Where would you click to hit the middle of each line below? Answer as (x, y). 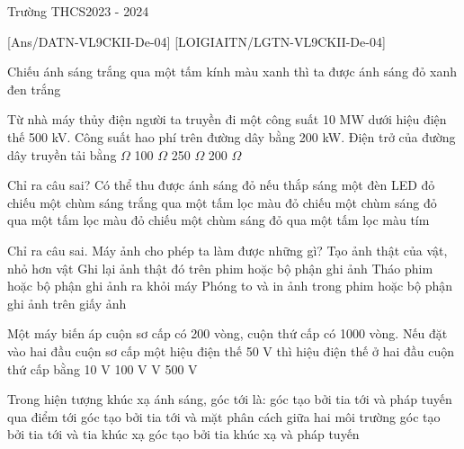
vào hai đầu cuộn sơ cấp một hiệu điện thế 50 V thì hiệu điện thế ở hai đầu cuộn (231, 350)
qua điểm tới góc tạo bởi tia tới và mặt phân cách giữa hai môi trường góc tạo (224, 416)
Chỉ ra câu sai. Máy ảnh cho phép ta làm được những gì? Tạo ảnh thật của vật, (228, 250)
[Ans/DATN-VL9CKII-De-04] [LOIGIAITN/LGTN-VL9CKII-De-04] (196, 41)
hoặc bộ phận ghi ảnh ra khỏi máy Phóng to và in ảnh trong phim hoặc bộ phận (230, 286)
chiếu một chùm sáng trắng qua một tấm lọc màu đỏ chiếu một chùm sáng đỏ (222, 202)
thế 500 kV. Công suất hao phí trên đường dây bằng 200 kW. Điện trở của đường (232, 136)
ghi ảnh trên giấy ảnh (67, 303)
